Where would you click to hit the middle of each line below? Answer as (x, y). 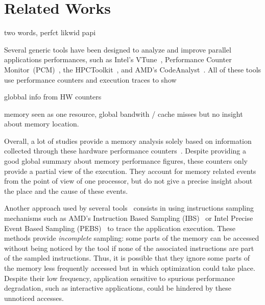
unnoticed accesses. (34, 298)
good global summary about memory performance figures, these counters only (126, 161)
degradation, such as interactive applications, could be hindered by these (118, 288)
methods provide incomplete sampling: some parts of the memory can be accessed (132, 238)
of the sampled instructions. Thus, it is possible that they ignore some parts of (127, 258)
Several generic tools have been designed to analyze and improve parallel (118, 49)
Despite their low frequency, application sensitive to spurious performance (119, 278)
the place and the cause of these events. (66, 190)
